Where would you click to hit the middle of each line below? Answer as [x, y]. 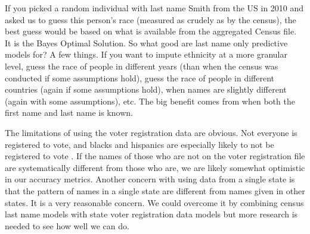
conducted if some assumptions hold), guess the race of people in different [140, 78]
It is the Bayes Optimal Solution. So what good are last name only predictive [146, 42]
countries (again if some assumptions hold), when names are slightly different [146, 89]
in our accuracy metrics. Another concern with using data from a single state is [150, 179]
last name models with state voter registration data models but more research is [151, 214]
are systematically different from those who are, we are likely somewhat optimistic [155, 167]
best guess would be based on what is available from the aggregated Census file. [151, 31]
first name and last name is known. [69, 113]
